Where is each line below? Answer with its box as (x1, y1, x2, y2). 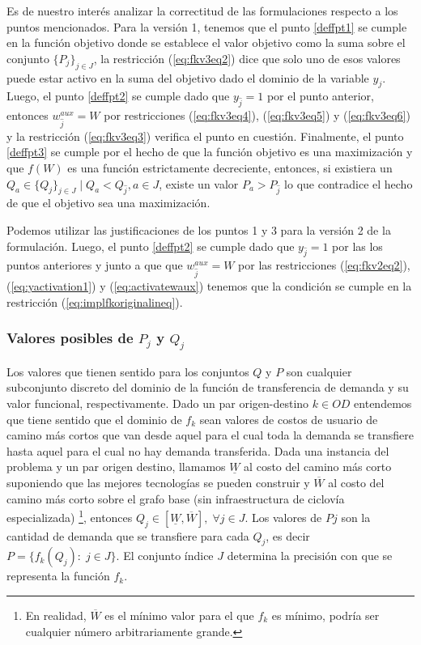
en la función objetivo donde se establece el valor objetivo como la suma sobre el (6, 34, 406, 51)
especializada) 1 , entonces (6, 507, 133, 525)
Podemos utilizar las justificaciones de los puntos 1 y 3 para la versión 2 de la (6, 222, 391, 239)
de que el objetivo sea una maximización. (6, 194, 210, 211)
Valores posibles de (6, 328, 134, 348)
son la (341, 508, 371, 525)
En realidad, (25, 607, 87, 624)
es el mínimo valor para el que (104, 607, 254, 624)
